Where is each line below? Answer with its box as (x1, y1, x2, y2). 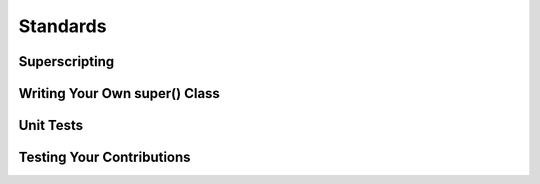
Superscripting (18, 53, 115, 70)
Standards (18, 15, 107, 37)
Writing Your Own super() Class (18, 85, 220, 102)
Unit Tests (18, 117, 84, 134)
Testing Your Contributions (18, 149, 191, 166)
